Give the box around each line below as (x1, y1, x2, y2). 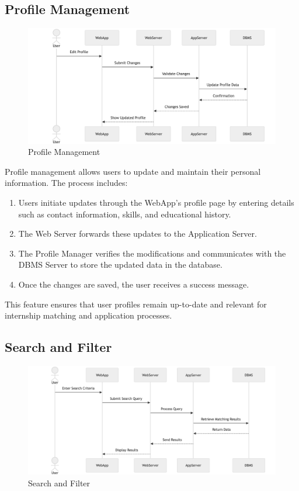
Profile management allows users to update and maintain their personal (5, 165, 261, 177)
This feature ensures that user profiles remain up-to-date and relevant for (5, 298, 267, 310)
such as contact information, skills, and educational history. (18, 208, 231, 220)
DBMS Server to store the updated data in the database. (18, 258, 222, 271)
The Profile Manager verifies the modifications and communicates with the (18, 247, 286, 259)
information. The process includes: (5, 177, 128, 189)
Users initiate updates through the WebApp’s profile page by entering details (18, 196, 294, 209)
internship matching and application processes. (5, 309, 172, 321)
